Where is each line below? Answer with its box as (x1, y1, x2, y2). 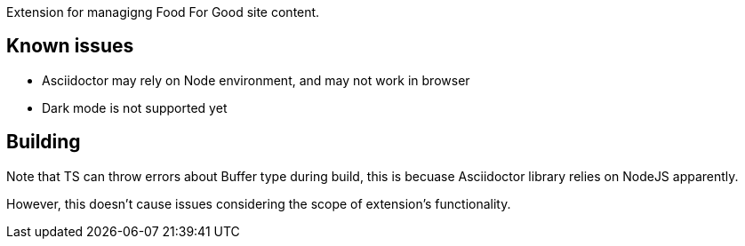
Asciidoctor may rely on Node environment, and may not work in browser (42, 72, 470, 88)
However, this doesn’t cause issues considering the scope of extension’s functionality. (6, 195, 511, 211)
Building (6, 131, 81, 154)
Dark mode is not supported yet (42, 99, 228, 115)
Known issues (6, 35, 134, 58)
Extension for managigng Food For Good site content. (6, 4, 320, 20)
